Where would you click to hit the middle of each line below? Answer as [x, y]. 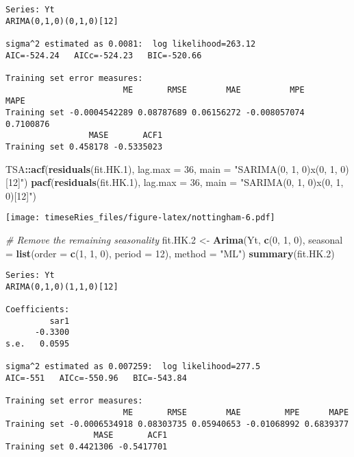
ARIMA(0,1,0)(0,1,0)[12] [62, 21]
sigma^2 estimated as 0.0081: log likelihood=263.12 [131, 44]
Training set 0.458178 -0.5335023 [84, 147]
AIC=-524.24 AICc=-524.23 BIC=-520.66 [104, 55]
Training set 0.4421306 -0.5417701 [87, 447]
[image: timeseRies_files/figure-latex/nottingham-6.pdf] [140, 218]
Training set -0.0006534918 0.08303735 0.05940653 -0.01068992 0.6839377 [177, 424]
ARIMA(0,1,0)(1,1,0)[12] [62, 286]
